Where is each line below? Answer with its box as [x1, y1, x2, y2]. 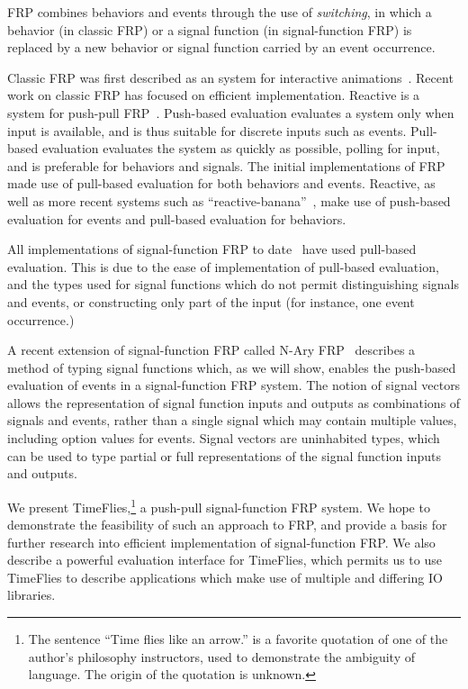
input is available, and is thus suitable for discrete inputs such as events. [7, 121, 407, 140]
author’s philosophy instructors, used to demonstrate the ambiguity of [28, 647, 416, 666]
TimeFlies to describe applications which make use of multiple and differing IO [7, 567, 443, 586]
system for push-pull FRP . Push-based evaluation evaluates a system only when [7, 103, 454, 122]
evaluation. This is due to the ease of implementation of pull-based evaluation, [7, 257, 439, 276]
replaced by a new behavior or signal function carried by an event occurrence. [7, 38, 436, 57]
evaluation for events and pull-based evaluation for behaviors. [7, 209, 346, 228]
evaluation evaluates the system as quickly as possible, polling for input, [41, 139, 440, 158]
